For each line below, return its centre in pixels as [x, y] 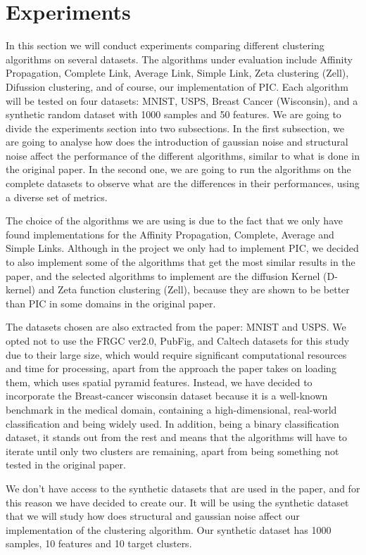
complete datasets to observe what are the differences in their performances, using [183, 183]
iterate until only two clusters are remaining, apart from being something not [172, 451]
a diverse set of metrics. [57, 197]
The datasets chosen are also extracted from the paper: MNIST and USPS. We [176, 327]
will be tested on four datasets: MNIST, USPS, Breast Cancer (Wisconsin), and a [182, 100]
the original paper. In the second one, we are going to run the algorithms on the [178, 169]
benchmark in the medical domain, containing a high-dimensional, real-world [171, 409]
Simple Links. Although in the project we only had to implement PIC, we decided [182, 248]
